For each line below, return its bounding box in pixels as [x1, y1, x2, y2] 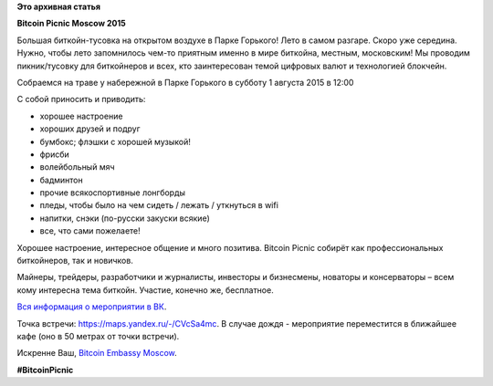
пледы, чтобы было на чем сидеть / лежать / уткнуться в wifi [39, 200, 278, 211]
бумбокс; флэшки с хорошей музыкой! [39, 136, 191, 147]
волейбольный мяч [39, 162, 115, 172]
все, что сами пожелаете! [39, 225, 141, 236]
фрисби [39, 149, 70, 160]
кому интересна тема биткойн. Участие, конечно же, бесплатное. [16, 284, 274, 296]
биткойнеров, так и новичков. [16, 256, 134, 266]
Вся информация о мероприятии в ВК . [16, 301, 167, 312]
